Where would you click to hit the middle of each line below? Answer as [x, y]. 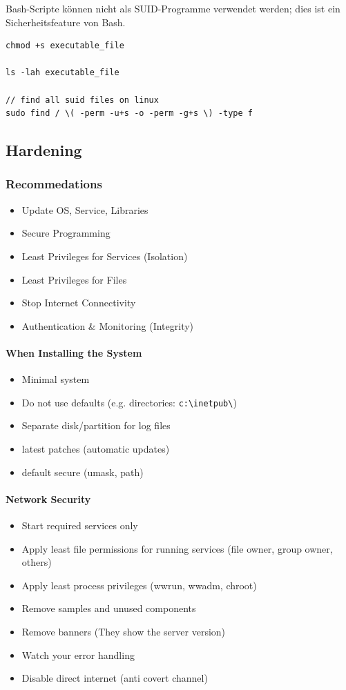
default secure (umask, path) [83, 472]
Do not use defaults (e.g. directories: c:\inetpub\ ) [129, 402]
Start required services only [80, 525]
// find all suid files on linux [82, 100]
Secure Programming [66, 233]
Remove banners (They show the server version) [124, 631]
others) [37, 562]
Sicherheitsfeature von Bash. [66, 22]
